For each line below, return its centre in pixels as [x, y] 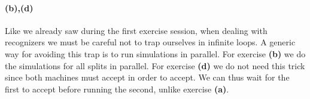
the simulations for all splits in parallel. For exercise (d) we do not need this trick [155, 65]
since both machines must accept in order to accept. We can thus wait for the [147, 77]
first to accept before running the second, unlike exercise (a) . [117, 89]
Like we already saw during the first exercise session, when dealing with [136, 30]
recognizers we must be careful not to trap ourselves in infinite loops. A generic [150, 42]
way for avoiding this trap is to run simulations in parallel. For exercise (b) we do [155, 53]
